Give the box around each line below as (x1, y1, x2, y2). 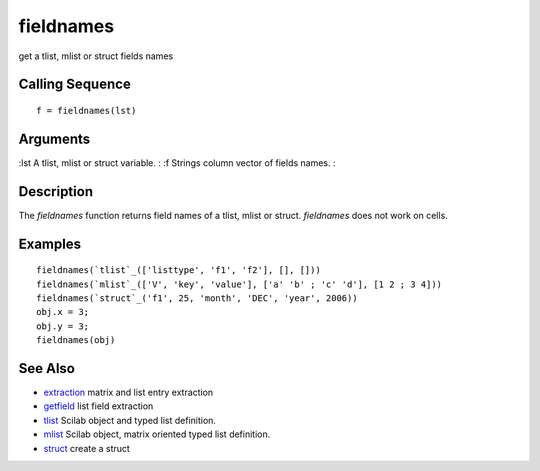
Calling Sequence (18, 76, 132, 93)
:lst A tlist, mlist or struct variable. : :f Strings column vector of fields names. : (18, 156, 336, 169)
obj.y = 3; (36, 320, 90, 332)
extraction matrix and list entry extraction (43, 386, 214, 399)
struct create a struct (43, 442, 130, 454)
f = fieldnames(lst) (36, 105, 137, 116)
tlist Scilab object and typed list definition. (43, 414, 217, 426)
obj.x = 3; (36, 306, 90, 318)
